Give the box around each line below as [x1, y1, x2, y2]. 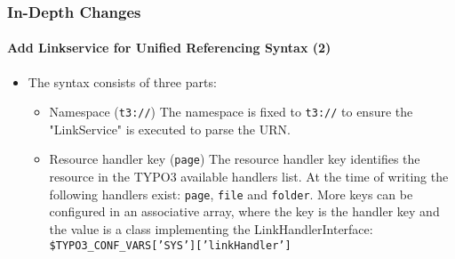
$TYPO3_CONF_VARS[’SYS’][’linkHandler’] [49, 239, 291, 252]
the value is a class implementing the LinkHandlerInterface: [49, 219, 373, 238]
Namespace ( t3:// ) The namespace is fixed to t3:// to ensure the [49, 102, 413, 121]
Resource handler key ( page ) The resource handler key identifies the [49, 150, 420, 168]
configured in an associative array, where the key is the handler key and [49, 202, 440, 221]
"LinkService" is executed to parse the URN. [49, 119, 291, 138]
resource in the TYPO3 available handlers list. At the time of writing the [49, 167, 449, 186]
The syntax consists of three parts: [28, 72, 217, 91]
